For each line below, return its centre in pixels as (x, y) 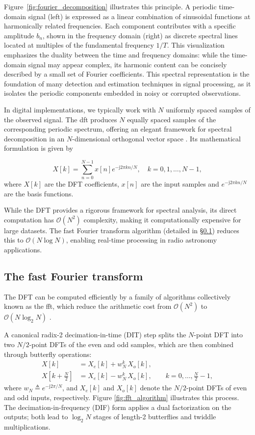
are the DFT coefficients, (82, 184)
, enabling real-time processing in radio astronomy (141, 240)
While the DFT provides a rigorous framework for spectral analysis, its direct (120, 210)
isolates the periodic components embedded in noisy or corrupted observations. (122, 93)
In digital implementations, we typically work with (80, 109)
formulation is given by (38, 148)
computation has (29, 219)
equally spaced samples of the (172, 119)
